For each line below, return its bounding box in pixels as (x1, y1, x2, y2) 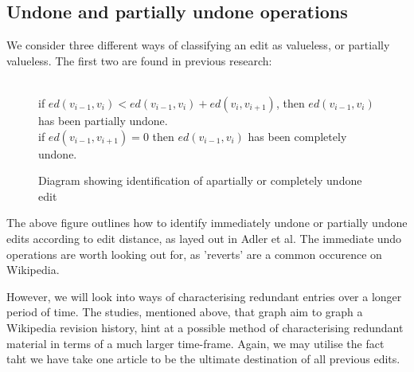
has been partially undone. (38, 112, 168, 128)
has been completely (248, 127, 347, 144)
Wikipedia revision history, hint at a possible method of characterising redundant (6, 319, 404, 335)
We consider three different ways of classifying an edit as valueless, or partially (6, 37, 390, 53)
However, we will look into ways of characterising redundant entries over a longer (6, 288, 402, 304)
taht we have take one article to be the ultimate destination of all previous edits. (6, 350, 400, 367)
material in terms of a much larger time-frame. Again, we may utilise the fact (6, 335, 385, 351)
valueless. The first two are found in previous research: (6, 52, 272, 69)
